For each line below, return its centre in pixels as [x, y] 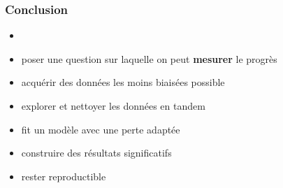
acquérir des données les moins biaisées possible [123, 82]
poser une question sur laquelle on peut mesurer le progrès [149, 58]
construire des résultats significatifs [96, 153]
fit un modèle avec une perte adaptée [101, 129]
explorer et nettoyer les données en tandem [113, 106]
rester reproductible [64, 176]
